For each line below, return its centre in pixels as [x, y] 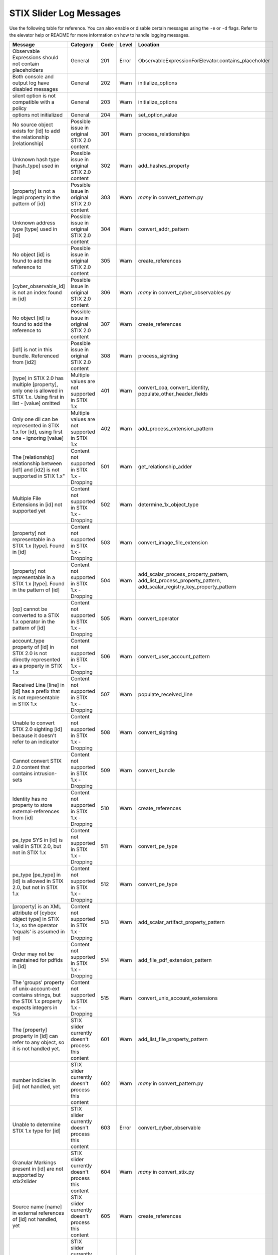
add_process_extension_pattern [176, 429]
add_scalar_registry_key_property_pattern [187, 587]
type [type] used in [35, 229]
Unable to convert [34, 723]
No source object [33, 124]
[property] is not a [34, 191]
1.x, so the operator [35, 925]
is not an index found [37, 293]
